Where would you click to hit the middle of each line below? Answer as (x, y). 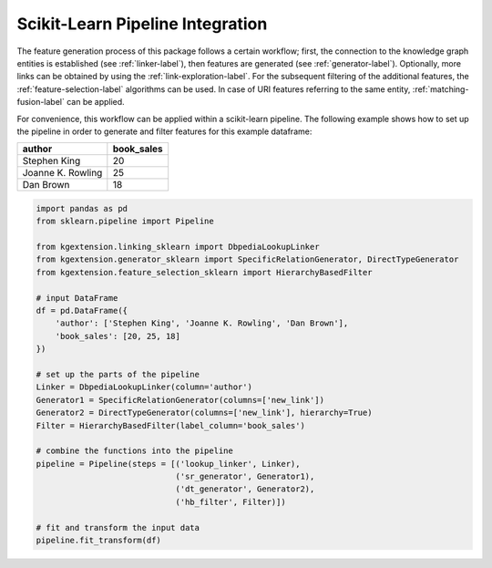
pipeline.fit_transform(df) (98, 541)
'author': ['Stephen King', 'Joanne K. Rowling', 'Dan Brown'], (202, 323)
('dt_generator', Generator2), (245, 489)
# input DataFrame (77, 298)
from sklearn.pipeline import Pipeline (125, 222)
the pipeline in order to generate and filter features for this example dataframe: (164, 131)
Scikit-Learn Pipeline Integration (142, 24)
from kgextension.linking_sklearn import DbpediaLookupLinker (178, 247)
